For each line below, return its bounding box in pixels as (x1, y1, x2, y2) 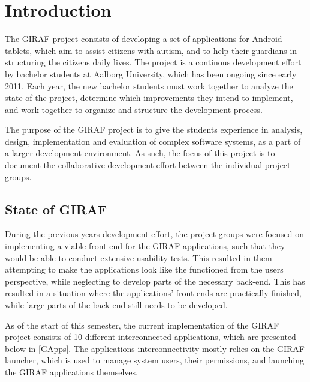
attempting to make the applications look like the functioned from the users (5, 263, 284, 276)
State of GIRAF (5, 199, 107, 218)
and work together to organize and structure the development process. (5, 103, 263, 115)
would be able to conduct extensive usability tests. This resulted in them (5, 251, 272, 264)
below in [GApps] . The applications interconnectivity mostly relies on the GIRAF (5, 342, 305, 354)
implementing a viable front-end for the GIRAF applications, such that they (5, 240, 285, 252)
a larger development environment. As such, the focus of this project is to (5, 147, 275, 159)
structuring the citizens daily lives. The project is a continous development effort (5, 56, 302, 68)
